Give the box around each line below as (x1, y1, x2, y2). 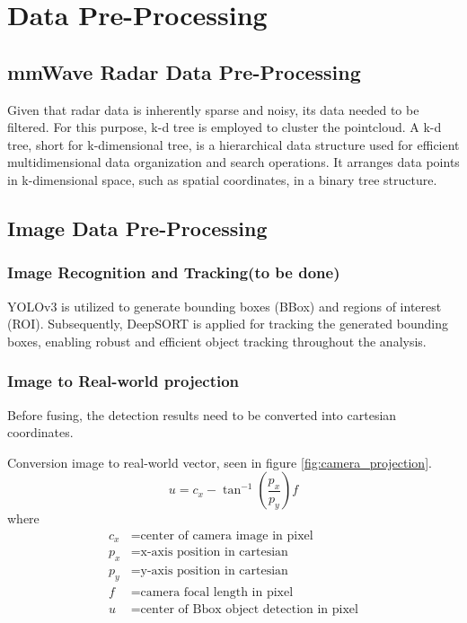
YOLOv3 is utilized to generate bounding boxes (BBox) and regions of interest (7, 296, 442, 315)
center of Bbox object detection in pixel (140, 603, 358, 617)
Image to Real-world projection (7, 370, 240, 392)
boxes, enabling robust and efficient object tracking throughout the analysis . (7, 331, 427, 350)
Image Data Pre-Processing (7, 214, 268, 241)
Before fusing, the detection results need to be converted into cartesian (7, 405, 397, 424)
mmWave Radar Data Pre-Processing (7, 57, 361, 85)
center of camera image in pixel (140, 529, 313, 542)
